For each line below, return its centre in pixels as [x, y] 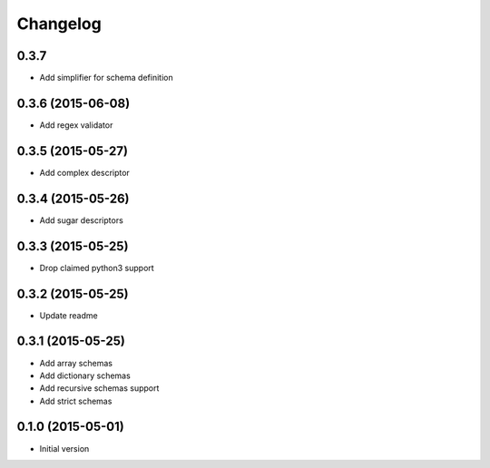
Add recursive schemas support [99, 388]
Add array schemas [76, 363]
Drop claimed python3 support [97, 268]
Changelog [59, 24]
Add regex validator [76, 125]
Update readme [69, 315]
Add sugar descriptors [82, 220]
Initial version [64, 448]
